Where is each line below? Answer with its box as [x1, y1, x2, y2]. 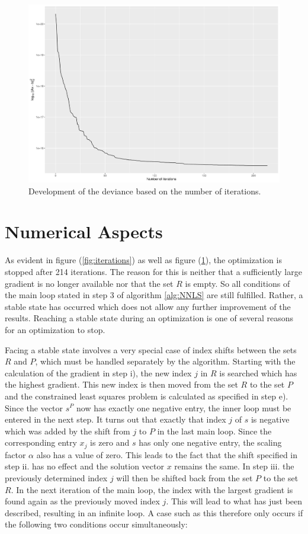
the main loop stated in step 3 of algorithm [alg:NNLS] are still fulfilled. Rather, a [5, 289, 303, 301]
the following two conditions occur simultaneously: [5, 518, 188, 530]
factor [5, 448, 26, 461]
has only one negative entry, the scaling [139, 436, 282, 449]
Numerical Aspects [5, 219, 163, 244]
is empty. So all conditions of [185, 277, 290, 289]
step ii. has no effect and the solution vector [5, 460, 164, 472]
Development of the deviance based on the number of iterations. [28, 184, 261, 197]
